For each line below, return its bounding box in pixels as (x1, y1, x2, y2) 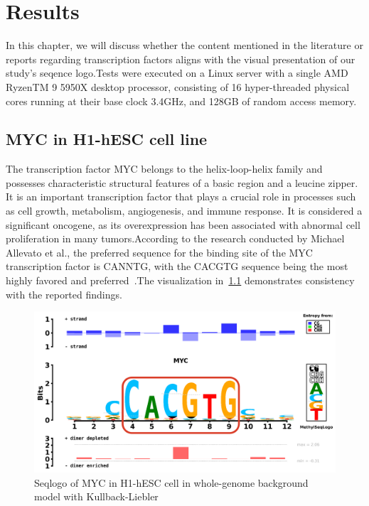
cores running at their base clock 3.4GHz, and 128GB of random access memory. (6, 93, 357, 108)
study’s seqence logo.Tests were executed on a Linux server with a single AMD (6, 65, 348, 80)
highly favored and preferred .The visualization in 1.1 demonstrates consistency (6, 273, 355, 288)
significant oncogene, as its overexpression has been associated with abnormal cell (6, 217, 360, 232)
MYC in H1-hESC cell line (6, 128, 208, 150)
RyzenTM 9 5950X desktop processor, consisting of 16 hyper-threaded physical (6, 79, 350, 94)
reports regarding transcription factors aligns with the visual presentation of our (6, 51, 355, 66)
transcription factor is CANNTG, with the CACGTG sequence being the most (6, 259, 348, 274)
